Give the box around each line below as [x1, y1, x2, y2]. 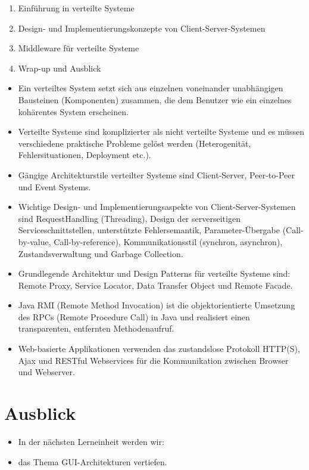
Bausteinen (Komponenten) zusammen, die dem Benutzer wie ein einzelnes [18, 93, 292, 106]
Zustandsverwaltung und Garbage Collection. [18, 247, 183, 259]
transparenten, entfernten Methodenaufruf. [18, 322, 174, 335]
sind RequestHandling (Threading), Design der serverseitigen [18, 212, 241, 224]
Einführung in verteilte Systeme [18, 2, 135, 14]
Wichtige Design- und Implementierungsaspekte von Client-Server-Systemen [18, 200, 296, 213]
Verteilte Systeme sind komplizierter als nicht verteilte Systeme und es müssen [18, 125, 304, 138]
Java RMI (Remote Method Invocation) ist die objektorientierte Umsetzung [18, 299, 295, 311]
